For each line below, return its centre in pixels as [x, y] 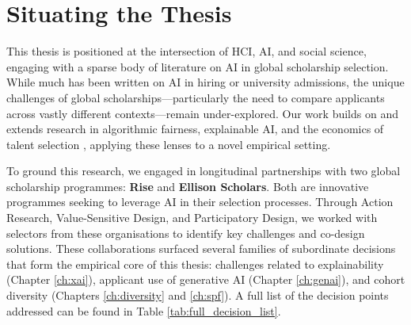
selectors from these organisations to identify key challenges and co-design [186, 233]
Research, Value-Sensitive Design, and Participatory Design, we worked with [192, 218]
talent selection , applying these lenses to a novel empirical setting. [169, 144]
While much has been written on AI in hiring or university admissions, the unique [205, 82]
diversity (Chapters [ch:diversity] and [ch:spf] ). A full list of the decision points [198, 295]
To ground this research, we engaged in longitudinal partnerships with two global [204, 171]
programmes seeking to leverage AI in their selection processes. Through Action [200, 202]
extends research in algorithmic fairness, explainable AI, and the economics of [195, 129]
